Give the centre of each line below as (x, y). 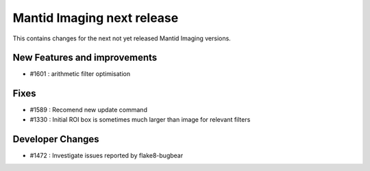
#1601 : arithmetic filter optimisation (80, 74)
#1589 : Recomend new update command (88, 110)
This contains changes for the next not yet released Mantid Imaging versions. (122, 38)
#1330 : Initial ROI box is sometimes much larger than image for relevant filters (140, 119)
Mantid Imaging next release (96, 18)
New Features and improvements (85, 58)
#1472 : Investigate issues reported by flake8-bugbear (107, 155)
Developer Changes (56, 139)
